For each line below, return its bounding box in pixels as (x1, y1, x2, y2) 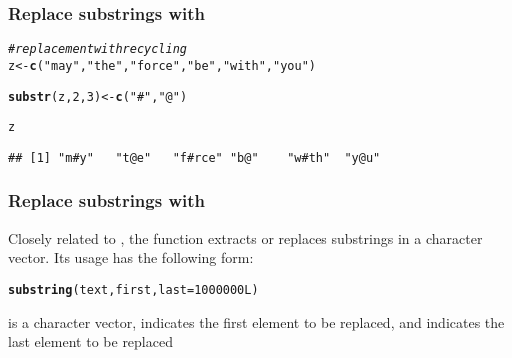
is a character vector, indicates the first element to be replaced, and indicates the (8, 311, 505, 332)
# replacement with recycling (8, 42, 187, 57)
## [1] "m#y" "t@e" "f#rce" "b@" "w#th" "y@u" (8, 150, 381, 165)
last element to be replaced (8, 331, 173, 352)
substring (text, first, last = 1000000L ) (8, 282, 259, 297)
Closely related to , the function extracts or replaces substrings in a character (8, 227, 483, 248)
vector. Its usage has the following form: (8, 247, 254, 268)
